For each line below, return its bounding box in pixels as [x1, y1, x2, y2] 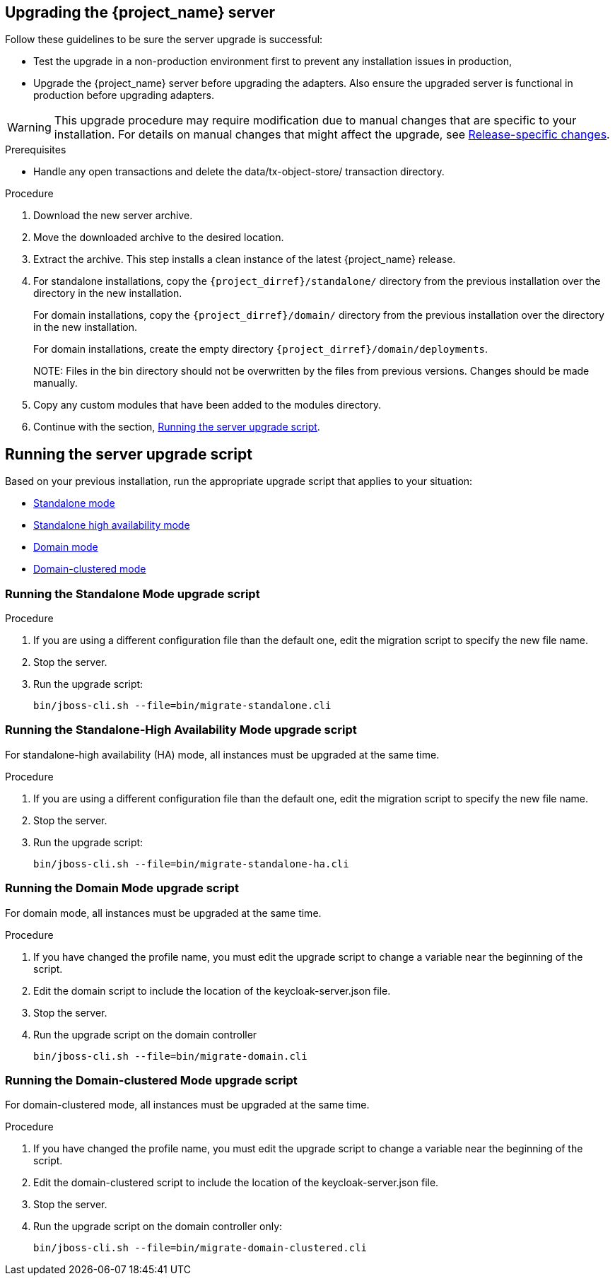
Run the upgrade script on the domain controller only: [33, 1220, 283, 1233]
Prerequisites [5, 144, 66, 156]
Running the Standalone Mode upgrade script [5, 586, 260, 601]
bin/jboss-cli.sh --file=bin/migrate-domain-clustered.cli [33, 1242, 368, 1254]
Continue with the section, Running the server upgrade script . [33, 421, 320, 433]
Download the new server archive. [33, 209, 193, 222]
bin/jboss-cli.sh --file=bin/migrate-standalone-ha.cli [33, 858, 349, 870]
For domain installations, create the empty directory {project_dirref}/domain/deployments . [33, 343, 488, 356]
